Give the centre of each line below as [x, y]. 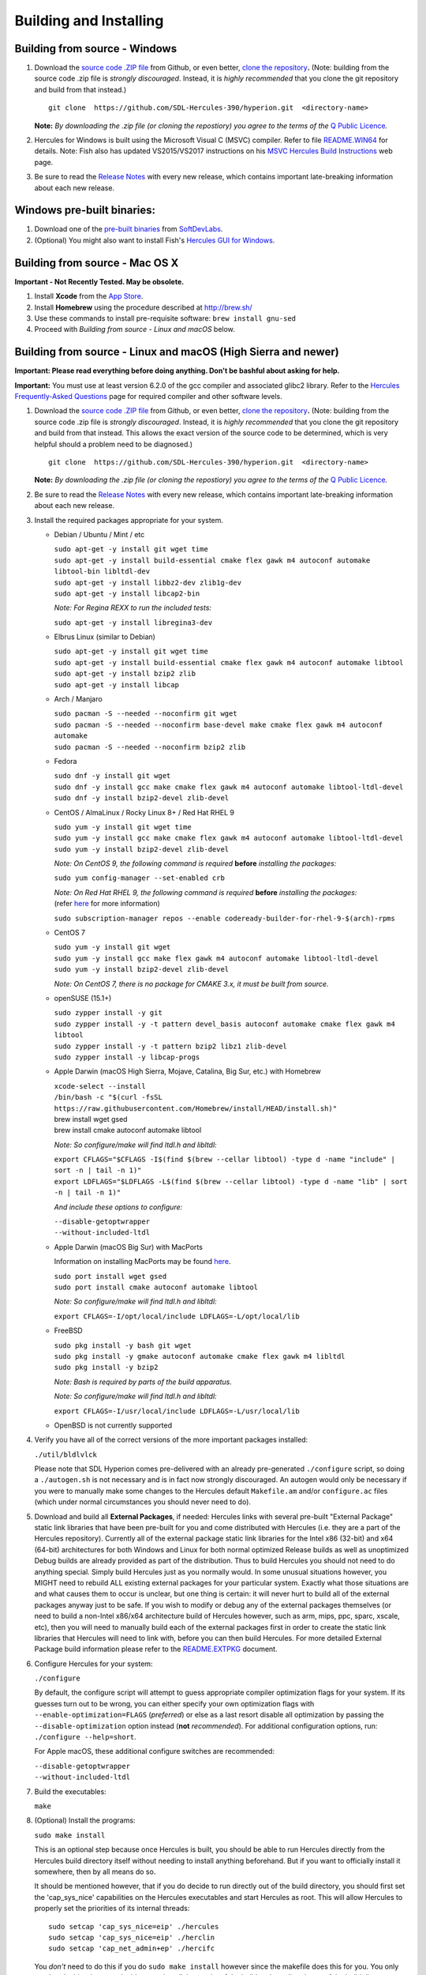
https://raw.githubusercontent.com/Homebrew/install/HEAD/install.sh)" [196, 1108]
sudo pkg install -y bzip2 [106, 1367]
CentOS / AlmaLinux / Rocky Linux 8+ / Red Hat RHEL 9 [144, 812]
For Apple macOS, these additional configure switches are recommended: [155, 1751]
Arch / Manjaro [78, 699]
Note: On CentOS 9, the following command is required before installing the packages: [195, 863]
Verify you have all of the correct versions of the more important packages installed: [171, 1440]
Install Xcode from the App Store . [89, 296]
